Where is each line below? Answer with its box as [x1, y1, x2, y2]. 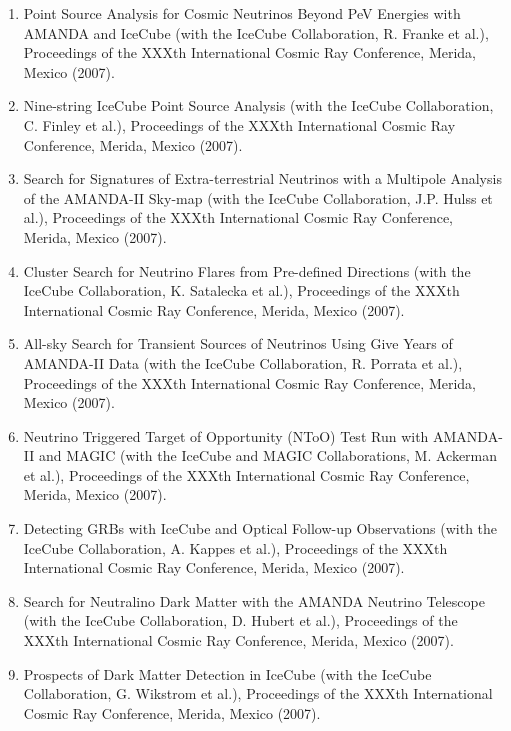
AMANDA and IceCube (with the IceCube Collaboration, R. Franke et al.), [23, 22, 489, 43]
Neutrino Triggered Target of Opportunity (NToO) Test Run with [23, 425, 429, 446]
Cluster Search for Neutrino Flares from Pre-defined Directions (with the [23, 260, 471, 281]
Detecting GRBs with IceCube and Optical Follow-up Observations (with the [23, 518, 498, 539]
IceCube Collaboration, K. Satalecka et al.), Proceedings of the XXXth [23, 280, 460, 301]
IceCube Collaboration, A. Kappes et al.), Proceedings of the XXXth [23, 537, 448, 558]
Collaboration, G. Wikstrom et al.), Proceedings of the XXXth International [23, 683, 493, 704]
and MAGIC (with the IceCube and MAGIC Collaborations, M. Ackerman [38, 445, 498, 466]
